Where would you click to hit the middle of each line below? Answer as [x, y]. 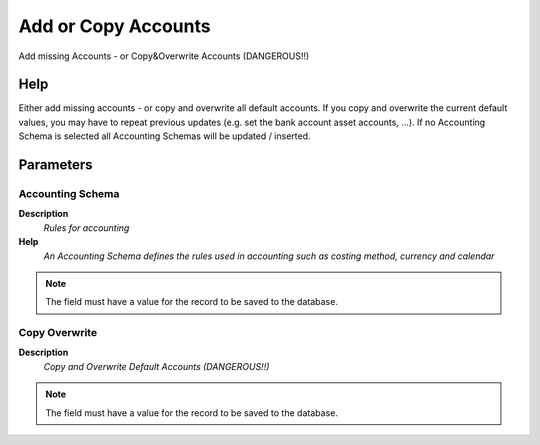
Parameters [55, 165]
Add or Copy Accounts [114, 26]
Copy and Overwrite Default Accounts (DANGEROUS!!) [156, 366]
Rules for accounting [86, 227]
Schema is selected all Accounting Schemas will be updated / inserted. [164, 136]
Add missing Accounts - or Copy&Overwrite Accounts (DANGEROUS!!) [164, 56]
